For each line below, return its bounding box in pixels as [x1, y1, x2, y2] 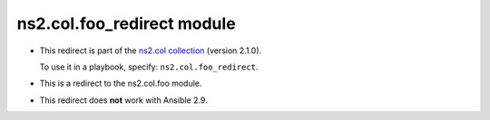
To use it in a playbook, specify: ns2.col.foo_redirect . [39, 61, 259, 72]
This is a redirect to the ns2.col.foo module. [39, 78, 202, 89]
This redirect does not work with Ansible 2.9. [39, 95, 208, 106]
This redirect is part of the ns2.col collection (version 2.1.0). [39, 45, 262, 56]
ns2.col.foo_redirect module [16, 14, 236, 33]
